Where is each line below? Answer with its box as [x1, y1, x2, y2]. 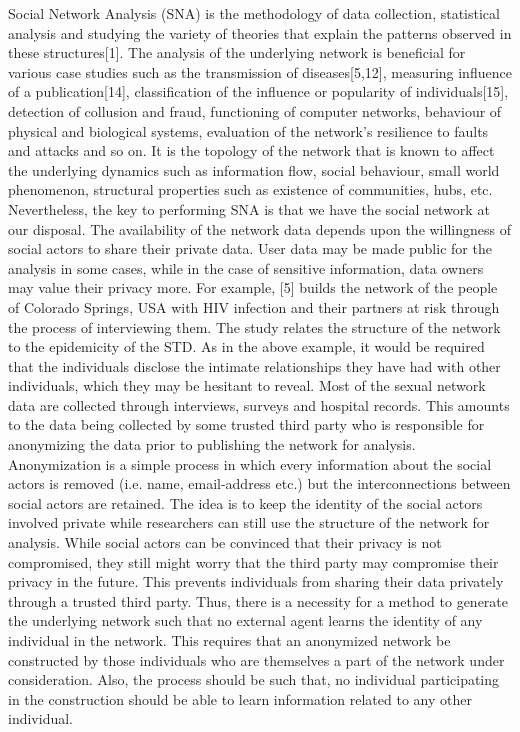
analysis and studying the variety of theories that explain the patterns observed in [8, 22, 512, 43]
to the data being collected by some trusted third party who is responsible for [8, 414, 485, 435]
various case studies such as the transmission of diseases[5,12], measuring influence [8, 61, 512, 82]
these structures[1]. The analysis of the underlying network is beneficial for [8, 42, 466, 63]
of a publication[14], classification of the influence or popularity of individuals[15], [8, 81, 509, 102]
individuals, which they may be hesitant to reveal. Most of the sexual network [8, 375, 486, 396]
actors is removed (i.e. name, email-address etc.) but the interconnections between [8, 473, 511, 494]
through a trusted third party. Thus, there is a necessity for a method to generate [8, 590, 508, 611]
